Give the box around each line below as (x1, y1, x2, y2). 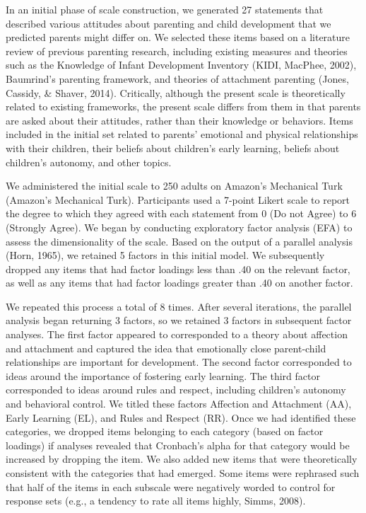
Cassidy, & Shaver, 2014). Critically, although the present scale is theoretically (6, 85, 346, 100)
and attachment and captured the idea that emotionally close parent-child (6, 340, 326, 355)
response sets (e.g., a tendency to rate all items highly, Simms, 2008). (6, 493, 306, 508)
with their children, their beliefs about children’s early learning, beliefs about (6, 140, 340, 155)
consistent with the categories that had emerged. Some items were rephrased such (6, 466, 360, 480)
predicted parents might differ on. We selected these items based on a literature (6, 30, 350, 45)
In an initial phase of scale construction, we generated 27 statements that (6, 2, 324, 16)
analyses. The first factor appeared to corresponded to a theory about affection (6, 327, 348, 342)
